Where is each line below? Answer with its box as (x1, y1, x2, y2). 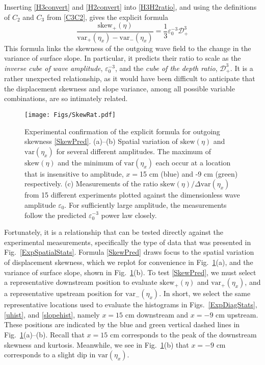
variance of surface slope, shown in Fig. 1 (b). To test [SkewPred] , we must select (4, 266, 256, 277)
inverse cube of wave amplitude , (4, 62, 103, 73)
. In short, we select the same (159, 288, 251, 299)
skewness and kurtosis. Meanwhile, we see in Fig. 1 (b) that (4, 339, 189, 350)
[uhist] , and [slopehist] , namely (4, 309, 100, 320)
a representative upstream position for (4, 288, 123, 299)
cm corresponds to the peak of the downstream (110, 329, 257, 339)
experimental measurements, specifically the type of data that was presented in (4, 236, 251, 247)
